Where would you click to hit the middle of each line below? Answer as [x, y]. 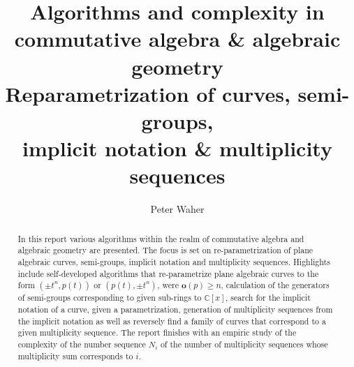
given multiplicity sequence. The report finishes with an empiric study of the [157, 332]
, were [168, 285]
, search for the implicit [268, 298]
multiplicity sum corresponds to [75, 355]
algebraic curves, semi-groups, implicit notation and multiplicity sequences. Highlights [174, 261]
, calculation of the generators [275, 285]
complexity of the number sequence [82, 344]
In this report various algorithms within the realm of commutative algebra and [161, 238]
